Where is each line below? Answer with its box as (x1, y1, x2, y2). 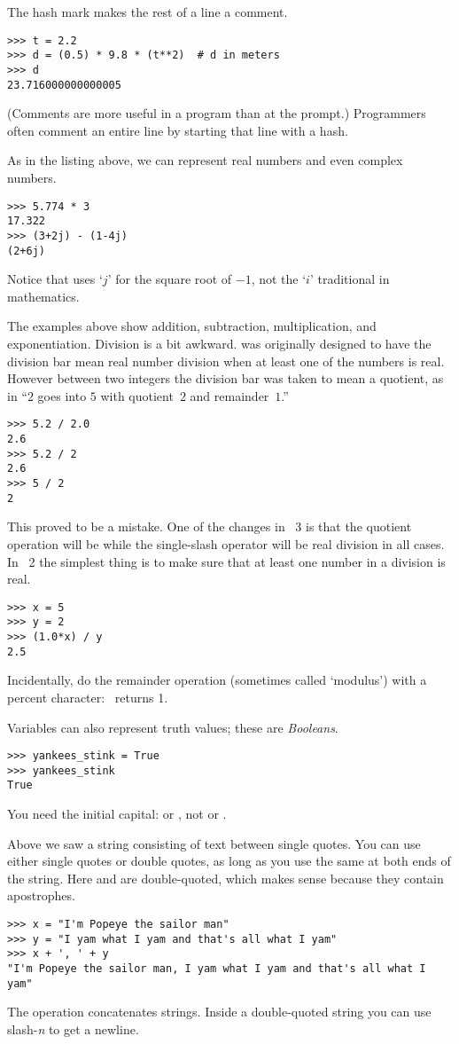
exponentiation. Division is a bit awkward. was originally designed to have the (7, 334, 432, 352)
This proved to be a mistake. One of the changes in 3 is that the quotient (7, 517, 412, 536)
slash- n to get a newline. (7, 1019, 139, 1038)
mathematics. (7, 287, 80, 305)
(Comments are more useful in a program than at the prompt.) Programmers (7, 104, 426, 122)
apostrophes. (7, 886, 75, 905)
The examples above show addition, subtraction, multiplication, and (7, 317, 377, 335)
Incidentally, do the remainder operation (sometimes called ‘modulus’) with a (7, 671, 427, 689)
